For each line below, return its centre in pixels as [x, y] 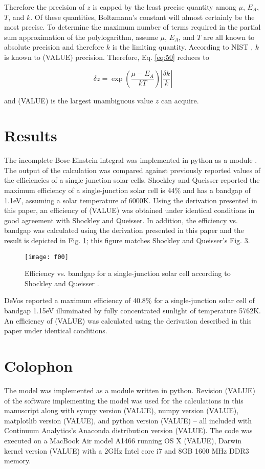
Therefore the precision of [45, 7]
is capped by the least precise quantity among [164, 7]
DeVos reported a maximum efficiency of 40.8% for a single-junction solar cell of [129, 300]
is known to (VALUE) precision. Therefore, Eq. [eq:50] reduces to [107, 57]
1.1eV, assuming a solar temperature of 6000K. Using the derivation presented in [131, 200]
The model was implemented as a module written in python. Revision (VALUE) [130, 390]
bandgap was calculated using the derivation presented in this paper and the [124, 230]
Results [31, 135]
